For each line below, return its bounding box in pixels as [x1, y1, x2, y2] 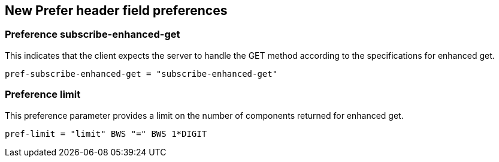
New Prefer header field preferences [5, 3, 228, 18]
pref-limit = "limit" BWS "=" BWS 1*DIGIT [5, 128, 207, 139]
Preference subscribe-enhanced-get [5, 28, 180, 41]
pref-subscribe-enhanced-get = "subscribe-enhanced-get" [5, 68, 278, 79]
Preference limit [5, 88, 81, 101]
